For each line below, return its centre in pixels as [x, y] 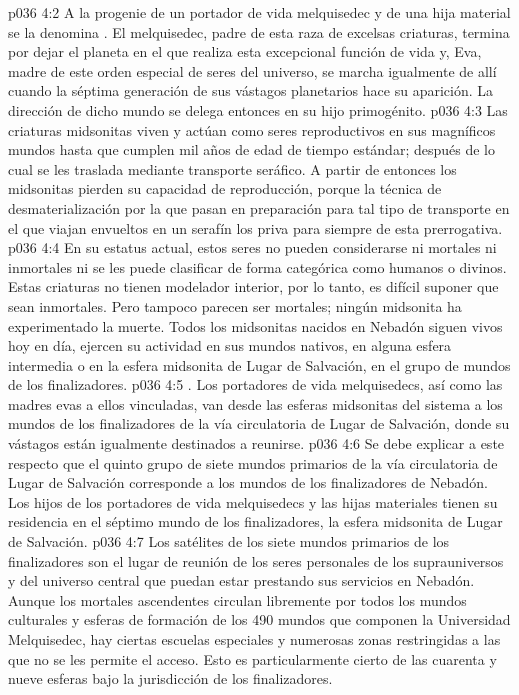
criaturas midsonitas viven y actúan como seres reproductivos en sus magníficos [252, 129]
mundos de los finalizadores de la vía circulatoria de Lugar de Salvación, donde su [259, 423]
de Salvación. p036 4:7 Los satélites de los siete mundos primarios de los [229, 541]
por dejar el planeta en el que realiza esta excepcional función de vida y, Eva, [245, 51]
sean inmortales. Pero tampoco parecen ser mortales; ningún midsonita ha [235, 305]
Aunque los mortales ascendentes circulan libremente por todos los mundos [237, 599]
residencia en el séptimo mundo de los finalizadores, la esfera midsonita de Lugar [255, 521]
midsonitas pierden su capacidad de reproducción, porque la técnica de [225, 188]
